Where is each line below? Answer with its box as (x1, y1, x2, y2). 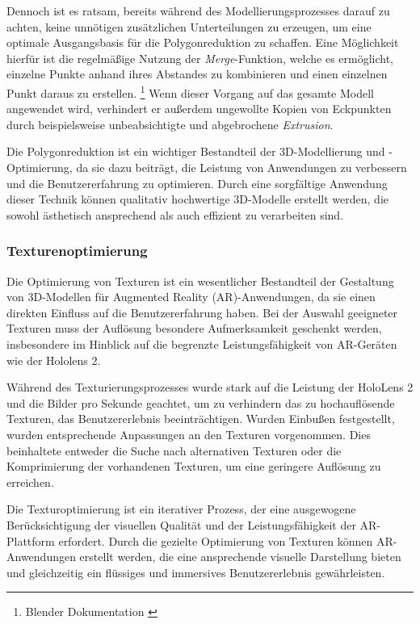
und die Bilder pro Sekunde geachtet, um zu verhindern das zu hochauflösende (6, 394, 395, 411)
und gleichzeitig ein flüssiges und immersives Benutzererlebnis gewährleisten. (6, 563, 385, 580)
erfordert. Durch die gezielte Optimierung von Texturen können (58, 532, 373, 549)
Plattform (6, 532, 55, 549)
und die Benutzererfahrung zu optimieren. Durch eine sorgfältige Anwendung (6, 174, 388, 191)
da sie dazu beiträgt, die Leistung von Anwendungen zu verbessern (76, 159, 407, 175)
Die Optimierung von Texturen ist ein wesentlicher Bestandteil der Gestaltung (6, 272, 394, 289)
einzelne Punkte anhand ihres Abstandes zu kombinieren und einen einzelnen (6, 65, 388, 82)
